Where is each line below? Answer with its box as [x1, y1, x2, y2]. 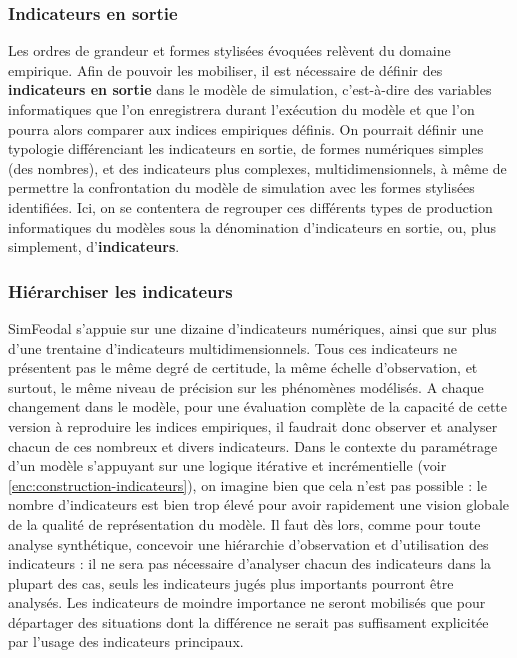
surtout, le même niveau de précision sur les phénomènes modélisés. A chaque [8, 376, 484, 397]
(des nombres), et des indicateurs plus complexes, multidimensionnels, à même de [8, 157, 507, 178]
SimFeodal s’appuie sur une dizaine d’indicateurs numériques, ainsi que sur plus [8, 317, 497, 338]
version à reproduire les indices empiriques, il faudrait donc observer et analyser [8, 415, 498, 436]
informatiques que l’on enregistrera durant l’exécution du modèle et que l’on [8, 99, 475, 119]
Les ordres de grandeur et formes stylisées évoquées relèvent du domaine [8, 40, 451, 61]
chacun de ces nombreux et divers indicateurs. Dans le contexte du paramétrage [8, 435, 498, 456]
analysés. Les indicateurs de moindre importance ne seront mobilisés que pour [8, 592, 486, 613]
